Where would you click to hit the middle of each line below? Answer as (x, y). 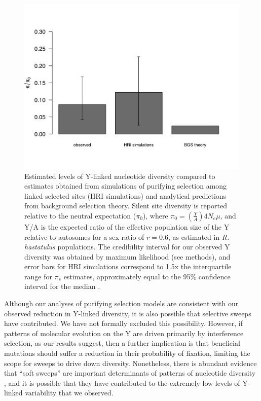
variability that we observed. (69, 393)
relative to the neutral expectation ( (80, 215)
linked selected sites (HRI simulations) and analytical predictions (125, 195)
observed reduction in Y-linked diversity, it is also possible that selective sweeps (128, 313)
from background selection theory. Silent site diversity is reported (126, 206)
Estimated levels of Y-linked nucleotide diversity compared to (120, 176)
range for (38, 276)
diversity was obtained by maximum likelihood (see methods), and (127, 256)
